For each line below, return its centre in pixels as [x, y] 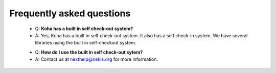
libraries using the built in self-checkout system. [86, 43]
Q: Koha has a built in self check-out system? [84, 29]
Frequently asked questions [70, 13]
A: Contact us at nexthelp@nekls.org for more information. [97, 59]
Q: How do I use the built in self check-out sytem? [89, 52]
